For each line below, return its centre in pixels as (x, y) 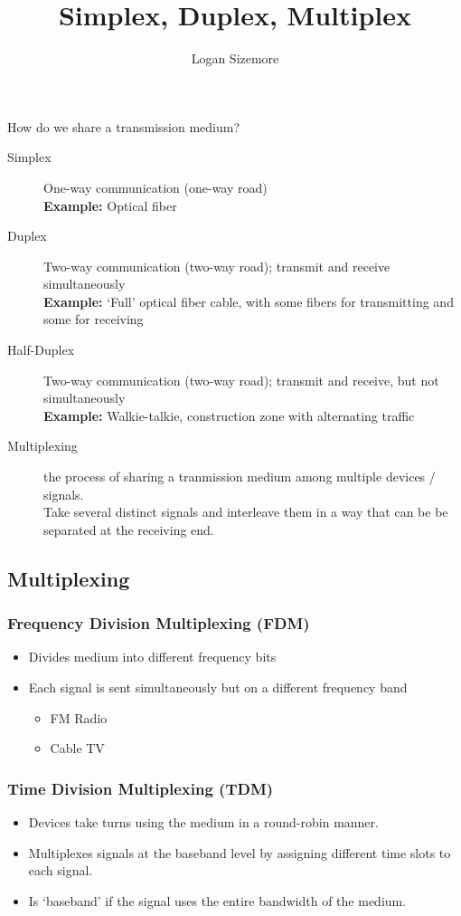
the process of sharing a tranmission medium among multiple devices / (240, 477)
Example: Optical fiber (110, 205)
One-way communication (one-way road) (155, 187)
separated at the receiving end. (129, 529)
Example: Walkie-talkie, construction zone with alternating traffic (229, 415)
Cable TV (77, 748)
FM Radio (79, 717)
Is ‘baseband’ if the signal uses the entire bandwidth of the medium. (217, 900)
